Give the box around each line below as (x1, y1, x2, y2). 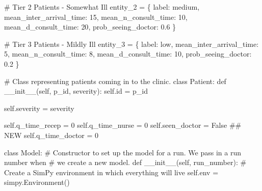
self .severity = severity (4, 102, 74, 113)
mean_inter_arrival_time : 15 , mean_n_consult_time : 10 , (4, 11, 188, 22)
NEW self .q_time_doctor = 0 (4, 129, 99, 140)
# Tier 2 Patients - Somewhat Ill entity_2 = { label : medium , (4, 2, 200, 12)
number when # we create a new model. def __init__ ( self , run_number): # (4, 157, 247, 168)
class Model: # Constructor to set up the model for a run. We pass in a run (4, 147, 242, 157)
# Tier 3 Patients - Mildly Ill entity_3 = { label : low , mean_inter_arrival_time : (4, 38, 259, 49)
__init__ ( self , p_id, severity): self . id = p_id (4, 86, 148, 96)
